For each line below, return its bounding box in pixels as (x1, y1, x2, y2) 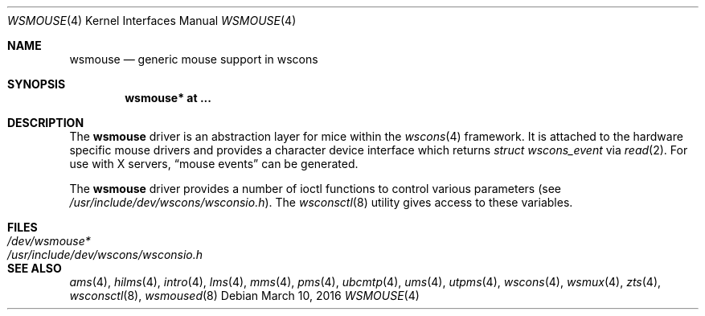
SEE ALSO (7, 261, 62, 275)
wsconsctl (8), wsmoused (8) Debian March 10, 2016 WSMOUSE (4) (69, 289, 420, 302)
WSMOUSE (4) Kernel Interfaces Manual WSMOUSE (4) (7, 14, 297, 27)
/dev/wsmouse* (7, 234, 91, 248)
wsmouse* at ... (125, 91, 211, 105)
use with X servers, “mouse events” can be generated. (69, 157, 359, 170)
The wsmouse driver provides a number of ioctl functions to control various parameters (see (69, 182, 561, 195)
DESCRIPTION (7, 116, 84, 129)
